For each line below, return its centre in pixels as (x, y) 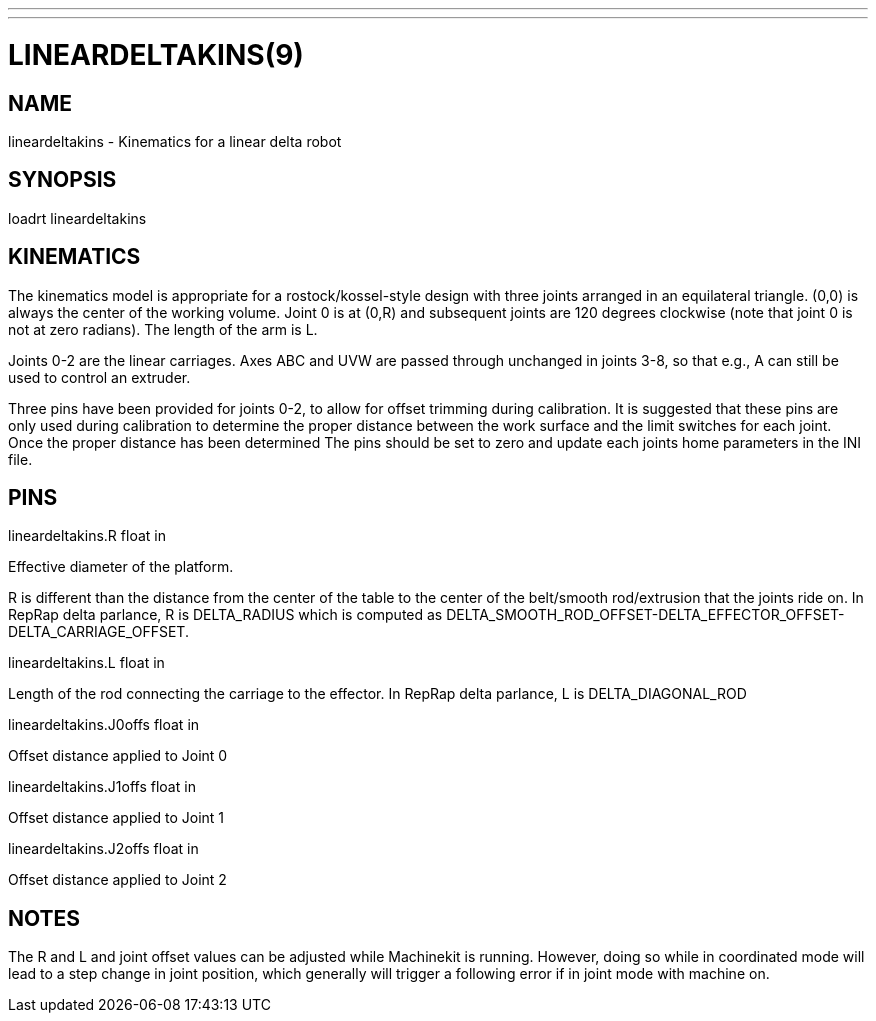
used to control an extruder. (99, 377)
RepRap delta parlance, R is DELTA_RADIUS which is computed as (225, 615)
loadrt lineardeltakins (77, 218)
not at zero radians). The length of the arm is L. (163, 329)
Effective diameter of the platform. (121, 567)
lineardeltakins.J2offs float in (103, 849)
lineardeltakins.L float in (86, 663)
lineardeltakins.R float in (87, 536)
